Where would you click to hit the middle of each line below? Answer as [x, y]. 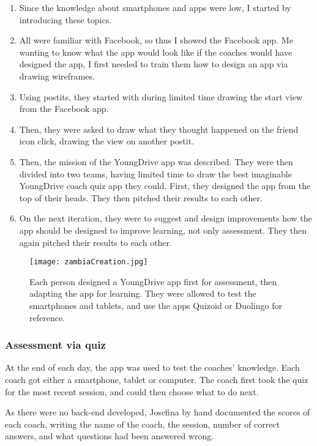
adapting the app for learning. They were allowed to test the [143, 293]
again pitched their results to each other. [95, 242]
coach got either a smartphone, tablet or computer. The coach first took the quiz [157, 379]
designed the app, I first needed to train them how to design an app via [154, 64]
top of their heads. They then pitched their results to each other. [141, 197]
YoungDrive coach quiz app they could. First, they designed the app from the [165, 186]
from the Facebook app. [64, 109]
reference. [47, 317]
